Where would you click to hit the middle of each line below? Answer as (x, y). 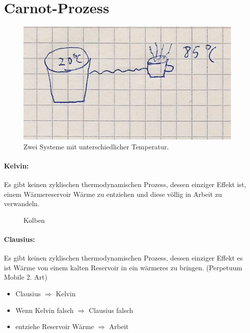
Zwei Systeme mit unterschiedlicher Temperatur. (96, 146)
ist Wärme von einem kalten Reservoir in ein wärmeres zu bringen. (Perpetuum (123, 267)
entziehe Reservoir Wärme (55, 326)
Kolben (34, 220)
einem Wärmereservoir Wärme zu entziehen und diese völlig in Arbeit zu (113, 194)
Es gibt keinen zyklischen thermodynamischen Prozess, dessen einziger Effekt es (124, 258)
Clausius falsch (111, 310)
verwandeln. (22, 203)
